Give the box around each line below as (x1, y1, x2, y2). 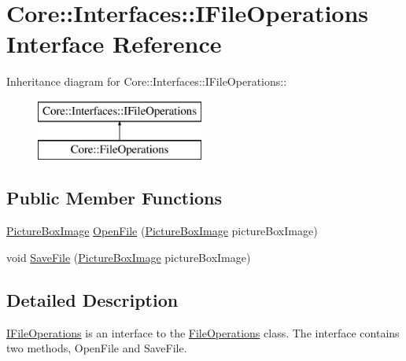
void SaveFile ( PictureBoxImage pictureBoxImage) (6, 249, 251, 265)
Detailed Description (6, 287, 179, 311)
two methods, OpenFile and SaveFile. (6, 340, 187, 356)
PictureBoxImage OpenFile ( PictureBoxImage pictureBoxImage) (6, 223, 318, 239)
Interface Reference (6, 28, 222, 60)
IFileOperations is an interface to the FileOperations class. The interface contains (6, 324, 400, 341)
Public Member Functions (6, 186, 222, 210)
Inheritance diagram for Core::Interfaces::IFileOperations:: (6, 73, 287, 90)
